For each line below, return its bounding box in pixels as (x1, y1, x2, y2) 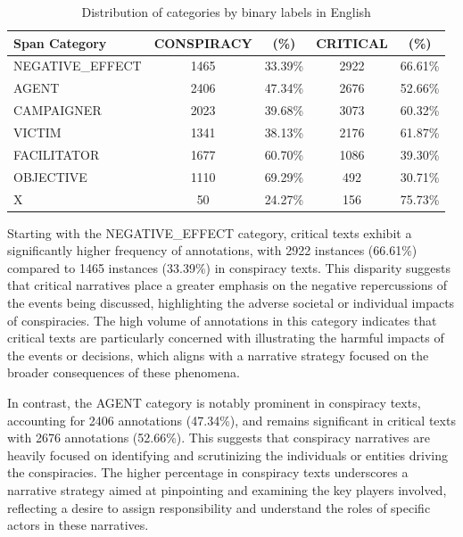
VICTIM (13, 122, 62, 141)
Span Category (13, 33, 107, 52)
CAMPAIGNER (13, 101, 102, 120)
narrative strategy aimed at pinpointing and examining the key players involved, (7, 480, 447, 499)
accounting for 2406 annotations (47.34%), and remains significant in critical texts (7, 410, 456, 429)
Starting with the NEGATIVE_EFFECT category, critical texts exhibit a (7, 223, 412, 242)
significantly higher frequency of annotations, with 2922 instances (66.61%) (7, 241, 418, 260)
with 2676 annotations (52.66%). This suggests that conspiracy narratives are (7, 428, 430, 447)
